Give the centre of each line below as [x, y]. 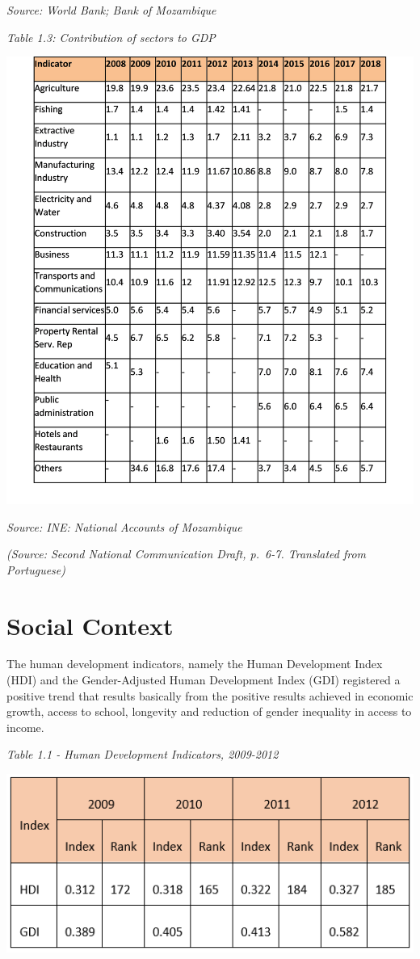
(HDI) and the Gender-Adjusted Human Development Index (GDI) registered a [204, 680]
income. [25, 727]
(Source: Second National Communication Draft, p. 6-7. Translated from [187, 554]
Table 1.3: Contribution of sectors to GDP [111, 37]
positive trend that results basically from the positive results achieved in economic [210, 695]
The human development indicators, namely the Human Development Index [195, 664]
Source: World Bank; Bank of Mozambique [111, 10]
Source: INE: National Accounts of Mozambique [124, 526]
